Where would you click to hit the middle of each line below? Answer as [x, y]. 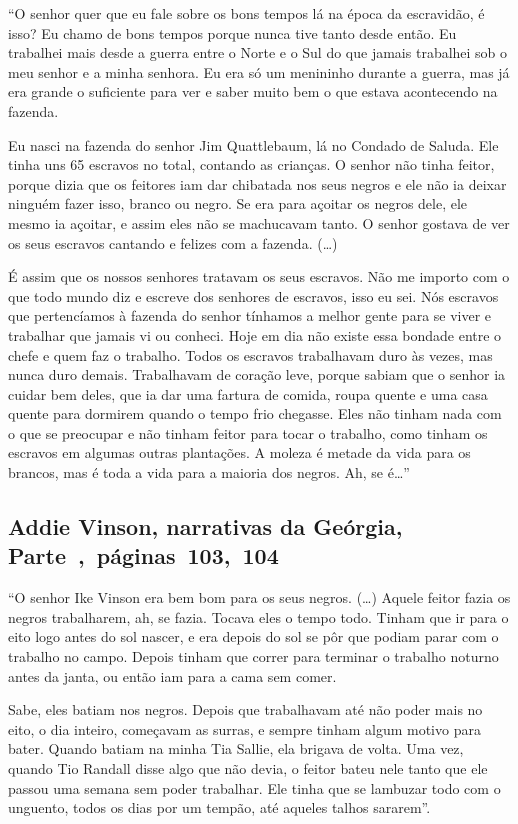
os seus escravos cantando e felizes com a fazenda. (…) [173, 242]
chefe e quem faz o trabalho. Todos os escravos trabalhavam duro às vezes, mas [250, 354]
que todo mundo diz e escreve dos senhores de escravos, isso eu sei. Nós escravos [253, 295]
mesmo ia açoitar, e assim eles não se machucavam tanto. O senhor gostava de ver [259, 222]
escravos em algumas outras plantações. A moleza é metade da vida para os [239, 452]
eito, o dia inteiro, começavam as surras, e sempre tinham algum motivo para [244, 728]
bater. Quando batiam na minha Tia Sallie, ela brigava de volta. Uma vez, [236, 748]
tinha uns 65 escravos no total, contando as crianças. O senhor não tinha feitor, [251, 164]
